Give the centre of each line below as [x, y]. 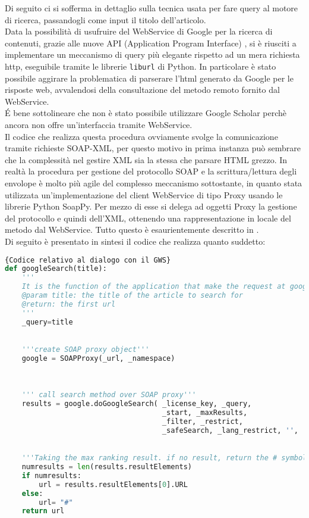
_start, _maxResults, [205, 412]
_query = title [47, 322]
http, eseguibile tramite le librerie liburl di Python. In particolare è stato [141, 66]
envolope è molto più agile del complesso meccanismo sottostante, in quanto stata [154, 182]
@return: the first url [69, 304]
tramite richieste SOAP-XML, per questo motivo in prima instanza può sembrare [153, 148]
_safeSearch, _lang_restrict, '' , [230, 430]
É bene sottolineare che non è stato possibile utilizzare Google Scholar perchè [146, 113]
